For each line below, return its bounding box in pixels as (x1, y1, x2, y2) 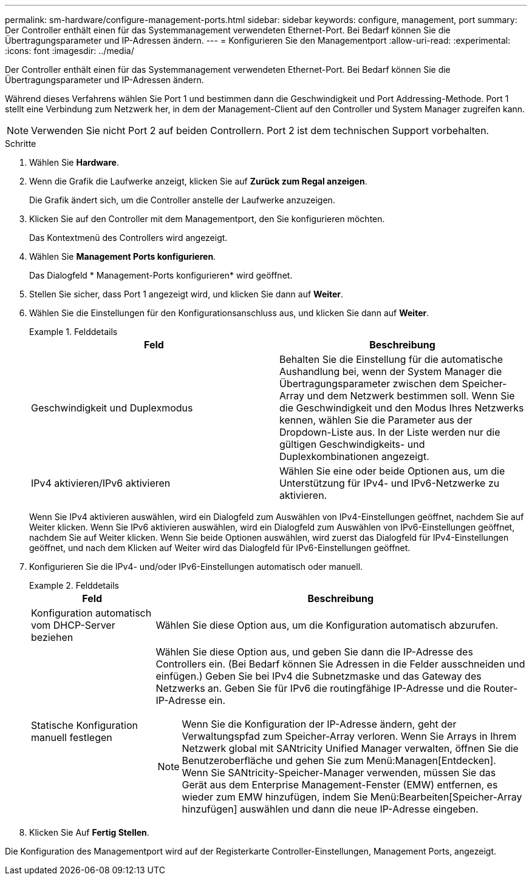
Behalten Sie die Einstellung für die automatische (279, 353, 503, 365)
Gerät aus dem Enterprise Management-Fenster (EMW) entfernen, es (182, 779, 498, 791)
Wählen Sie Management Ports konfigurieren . (29, 251, 216, 262)
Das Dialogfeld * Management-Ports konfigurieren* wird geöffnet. (29, 270, 293, 280)
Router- (483, 682, 518, 694)
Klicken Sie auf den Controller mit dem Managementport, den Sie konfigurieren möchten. (29, 214, 385, 224)
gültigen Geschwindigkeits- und (279, 438, 425, 450)
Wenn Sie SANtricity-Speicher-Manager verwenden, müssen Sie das (182, 767, 496, 779)
